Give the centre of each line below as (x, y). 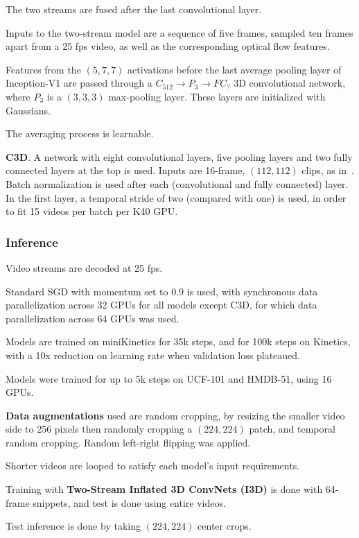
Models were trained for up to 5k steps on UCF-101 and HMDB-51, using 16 (169, 378)
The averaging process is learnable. (80, 133)
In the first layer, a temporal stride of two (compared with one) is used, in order (176, 197)
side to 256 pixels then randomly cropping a (99, 429)
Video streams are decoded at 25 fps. (84, 267)
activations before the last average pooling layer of (235, 69)
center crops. (225, 526)
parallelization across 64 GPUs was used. (93, 318)
